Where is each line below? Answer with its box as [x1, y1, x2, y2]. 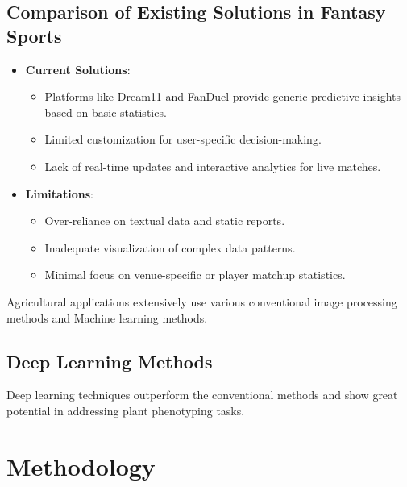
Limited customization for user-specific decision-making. [44, 131, 322, 148]
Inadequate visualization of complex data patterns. [44, 239, 296, 256]
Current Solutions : [25, 60, 131, 77]
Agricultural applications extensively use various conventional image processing [6, 293, 397, 310]
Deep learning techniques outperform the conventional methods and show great [6, 386, 398, 403]
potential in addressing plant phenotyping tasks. [6, 402, 245, 418]
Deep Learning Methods [6, 348, 213, 373]
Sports [6, 23, 62, 48]
